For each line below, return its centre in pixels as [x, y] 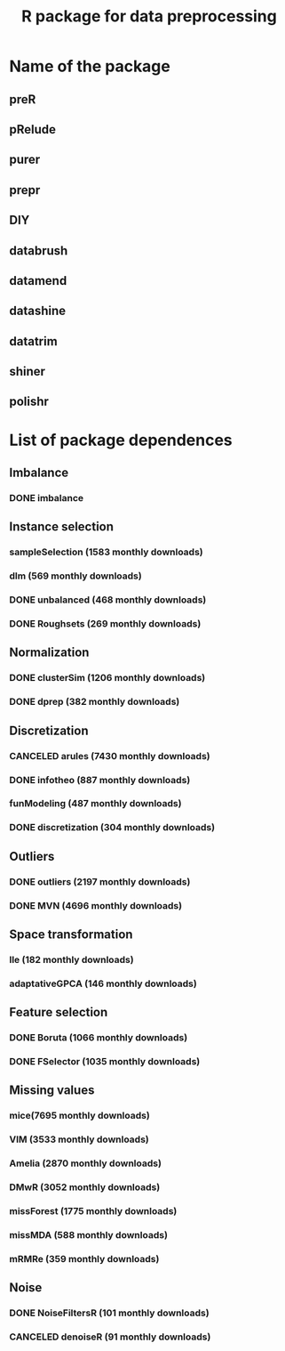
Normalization [49, 653]
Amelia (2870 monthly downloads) [86, 1163]
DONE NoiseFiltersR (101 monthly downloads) [110, 1313]
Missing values [52, 1091]
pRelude [32, 129]
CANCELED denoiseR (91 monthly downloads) [110, 1337]
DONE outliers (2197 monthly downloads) [100, 881]
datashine [38, 311]
